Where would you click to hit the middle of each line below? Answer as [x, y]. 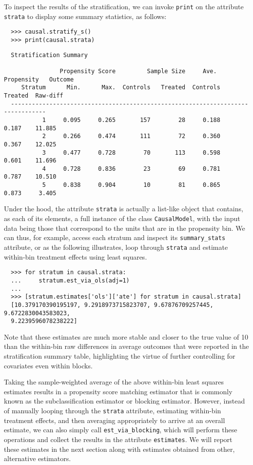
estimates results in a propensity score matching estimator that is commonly [118, 391]
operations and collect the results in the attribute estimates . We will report [118, 439]
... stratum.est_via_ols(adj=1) [70, 280]
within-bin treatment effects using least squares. [76, 256]
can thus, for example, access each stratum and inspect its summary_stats [115, 237]
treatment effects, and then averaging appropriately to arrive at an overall [115, 420]
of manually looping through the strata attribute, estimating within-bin [113, 410]
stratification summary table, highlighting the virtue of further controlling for [120, 356]
